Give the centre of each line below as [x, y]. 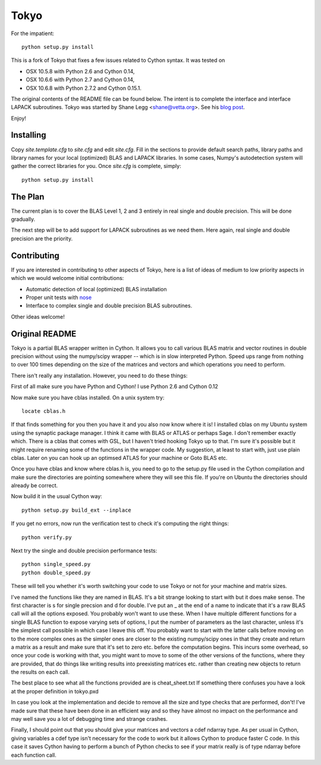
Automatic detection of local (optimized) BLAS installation [96, 289]
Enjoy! [19, 118]
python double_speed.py [56, 573]
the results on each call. [40, 672]
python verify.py [47, 537]
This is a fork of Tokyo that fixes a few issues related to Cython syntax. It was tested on [118, 60]
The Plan [28, 197]
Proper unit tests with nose [59, 297]
